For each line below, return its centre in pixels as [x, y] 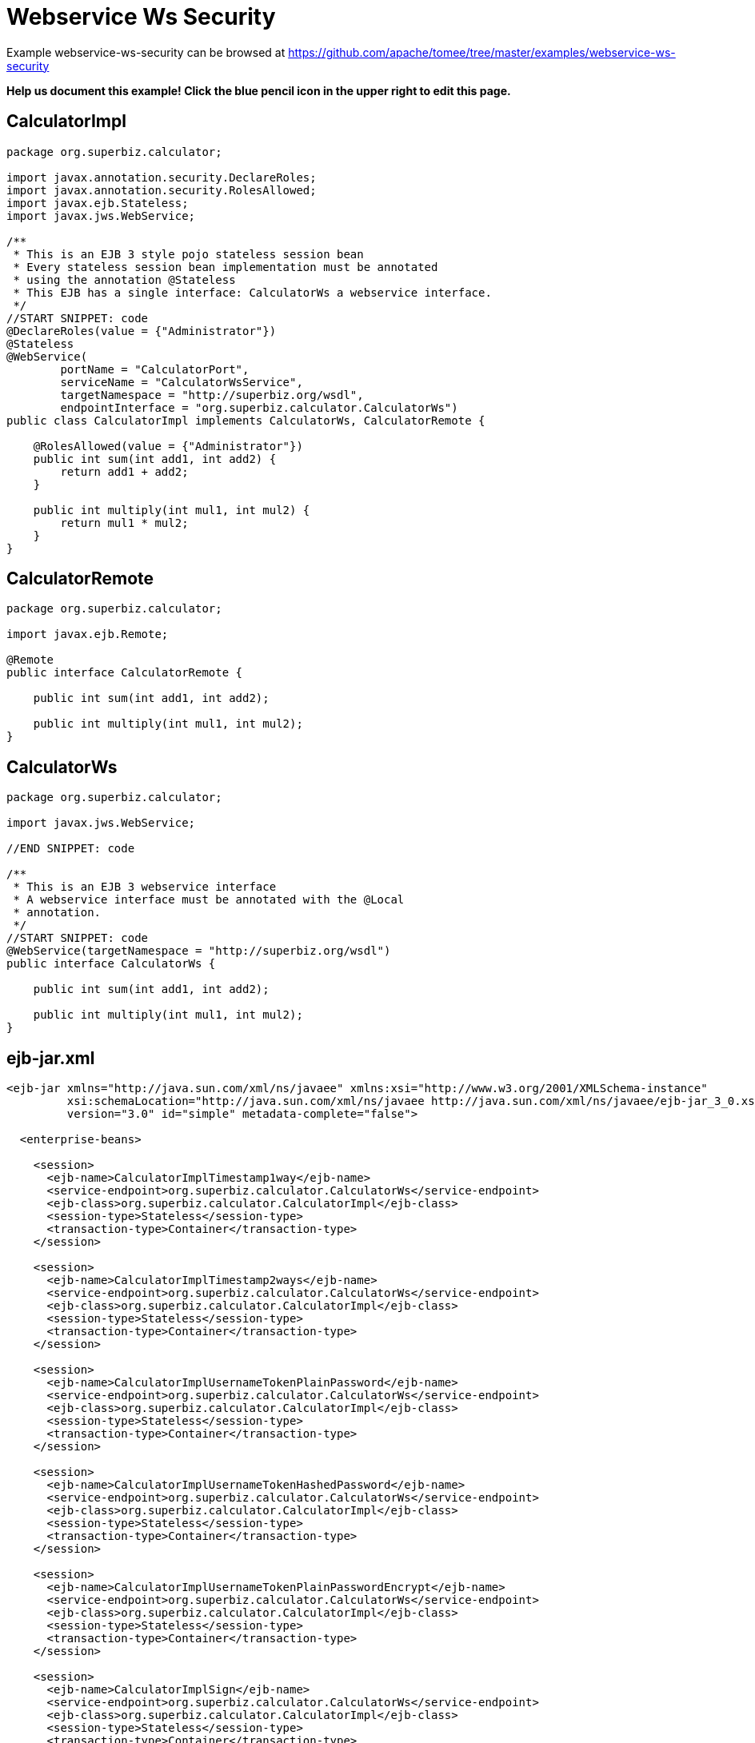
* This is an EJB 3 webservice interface [145, 887]
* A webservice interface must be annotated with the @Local [209, 900]
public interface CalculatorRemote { [125, 673]
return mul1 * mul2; [124, 523]
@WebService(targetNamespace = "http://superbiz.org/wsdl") [199, 951]
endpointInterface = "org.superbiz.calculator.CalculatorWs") [259, 407]
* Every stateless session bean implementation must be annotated [226, 267]
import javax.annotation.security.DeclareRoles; [162, 177]
